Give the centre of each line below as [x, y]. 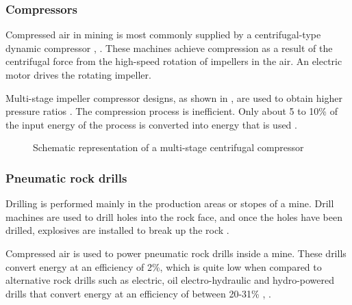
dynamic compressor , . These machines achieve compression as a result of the [169, 48]
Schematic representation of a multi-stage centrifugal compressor [168, 147]
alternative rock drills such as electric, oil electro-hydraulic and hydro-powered [170, 280]
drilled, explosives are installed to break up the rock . [117, 230]
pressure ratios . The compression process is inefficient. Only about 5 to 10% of [172, 111]
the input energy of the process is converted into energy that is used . [151, 124]
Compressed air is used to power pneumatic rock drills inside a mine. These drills [176, 253]
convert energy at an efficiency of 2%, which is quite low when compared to [164, 266]
